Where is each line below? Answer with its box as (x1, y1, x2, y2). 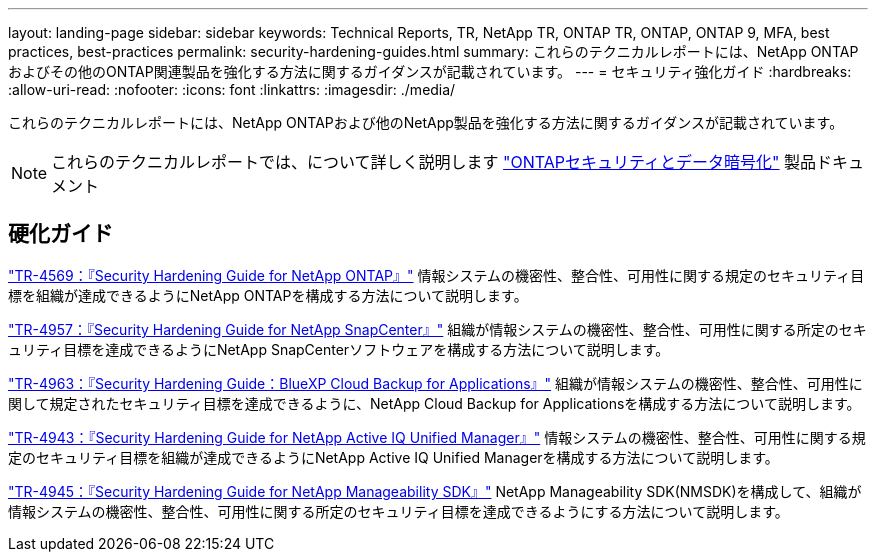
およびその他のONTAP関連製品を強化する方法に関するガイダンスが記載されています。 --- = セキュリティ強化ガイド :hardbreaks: (8, 63, 852, 80)
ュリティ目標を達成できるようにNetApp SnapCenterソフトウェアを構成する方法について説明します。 (8, 340, 670, 358)
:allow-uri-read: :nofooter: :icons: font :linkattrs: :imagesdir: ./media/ (8, 81, 456, 98)
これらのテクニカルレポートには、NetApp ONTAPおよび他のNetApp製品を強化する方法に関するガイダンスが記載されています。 (8, 114, 844, 131)
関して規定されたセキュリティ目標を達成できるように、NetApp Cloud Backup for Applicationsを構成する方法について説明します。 (8, 394, 861, 412)
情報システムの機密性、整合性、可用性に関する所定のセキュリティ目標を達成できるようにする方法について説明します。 (8, 502, 789, 520)
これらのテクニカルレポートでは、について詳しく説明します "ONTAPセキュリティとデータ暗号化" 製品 (51, 152, 817, 172)
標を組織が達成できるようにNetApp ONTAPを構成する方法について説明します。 (8, 286, 528, 304)
